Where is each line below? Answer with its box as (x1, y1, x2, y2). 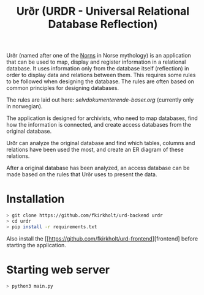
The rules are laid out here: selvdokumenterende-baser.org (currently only (6, 96, 194, 103)
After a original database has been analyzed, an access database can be (6, 164, 190, 172)
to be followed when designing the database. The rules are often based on (6, 78, 195, 85)
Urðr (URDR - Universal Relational (16, 4, 190, 18)
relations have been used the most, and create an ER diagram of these (6, 146, 184, 154)
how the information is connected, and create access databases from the (6, 121, 192, 129)
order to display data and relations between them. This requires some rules (6, 72, 196, 79)
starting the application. (6, 241, 66, 248)
